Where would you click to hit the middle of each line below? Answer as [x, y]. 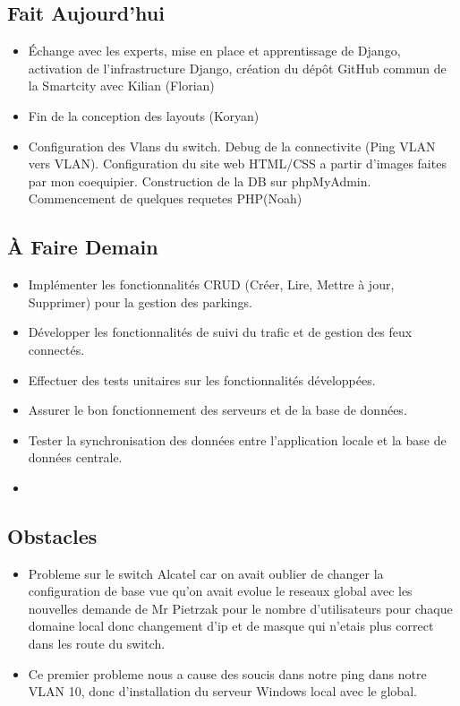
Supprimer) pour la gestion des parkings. [140, 301]
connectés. [56, 349]
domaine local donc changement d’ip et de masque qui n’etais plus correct [231, 626]
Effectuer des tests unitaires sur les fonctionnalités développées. [202, 379]
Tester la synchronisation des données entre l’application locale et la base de [237, 439]
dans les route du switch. [97, 644]
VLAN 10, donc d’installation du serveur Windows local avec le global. [222, 691]
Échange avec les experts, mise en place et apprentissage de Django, [214, 51]
